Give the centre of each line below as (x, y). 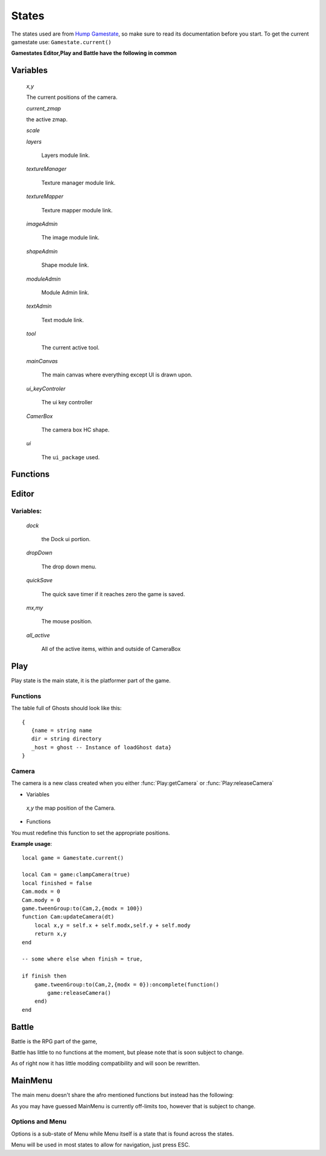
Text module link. (62, 320)
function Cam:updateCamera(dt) (68, 917)
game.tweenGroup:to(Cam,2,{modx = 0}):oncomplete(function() (127, 984)
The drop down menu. (69, 567)
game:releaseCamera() (79, 993)
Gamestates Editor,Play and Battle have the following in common (94, 53)
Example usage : (32, 844)
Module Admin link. (66, 292)
